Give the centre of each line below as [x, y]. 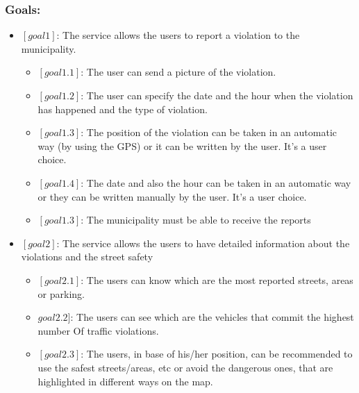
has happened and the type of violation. [123, 109]
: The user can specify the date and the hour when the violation [217, 95]
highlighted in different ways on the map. [125, 381]
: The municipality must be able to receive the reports [196, 220]
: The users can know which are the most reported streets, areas [217, 279]
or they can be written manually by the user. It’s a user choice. [172, 196]
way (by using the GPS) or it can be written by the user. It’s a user [182, 145]
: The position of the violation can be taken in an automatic [209, 132]
